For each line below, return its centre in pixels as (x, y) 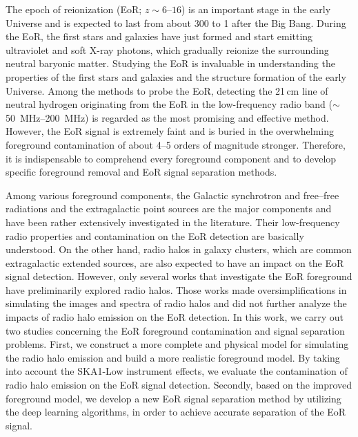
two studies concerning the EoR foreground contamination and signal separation (175, 330)
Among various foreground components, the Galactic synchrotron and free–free (172, 195)
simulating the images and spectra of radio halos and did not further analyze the (176, 303)
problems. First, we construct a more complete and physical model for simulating (177, 344)
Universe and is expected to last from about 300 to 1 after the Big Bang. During (176, 22)
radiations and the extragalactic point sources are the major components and (169, 208)
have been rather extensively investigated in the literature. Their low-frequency (173, 222)
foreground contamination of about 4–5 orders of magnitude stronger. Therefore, (176, 144)
